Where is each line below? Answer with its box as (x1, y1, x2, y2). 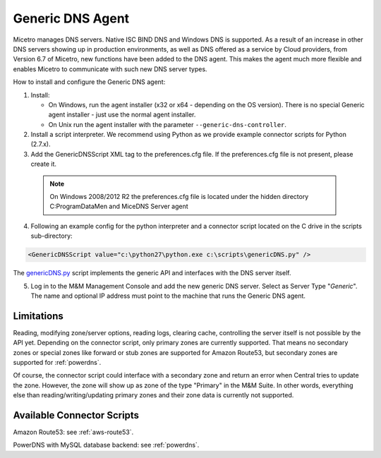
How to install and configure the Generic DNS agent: (13, 78, 166, 86)
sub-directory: (30, 231, 73, 240)
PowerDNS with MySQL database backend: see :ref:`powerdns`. (13, 441, 200, 450)
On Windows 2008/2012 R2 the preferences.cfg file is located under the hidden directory (49, 193, 309, 201)
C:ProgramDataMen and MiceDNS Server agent (49, 202, 188, 211)
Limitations (13, 310, 64, 322)
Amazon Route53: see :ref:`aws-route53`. (13, 428, 134, 437)
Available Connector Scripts (13, 409, 140, 421)
